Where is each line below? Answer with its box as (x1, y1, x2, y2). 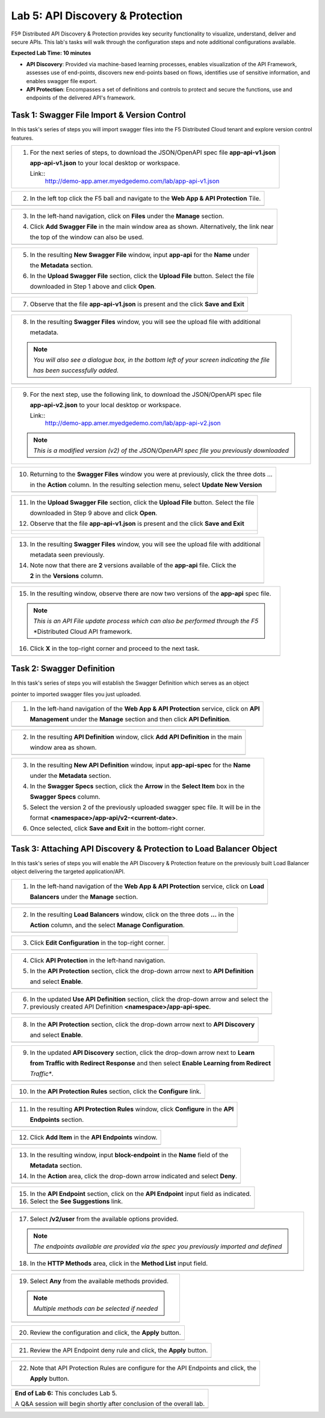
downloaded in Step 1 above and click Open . (29, 282, 156, 290)
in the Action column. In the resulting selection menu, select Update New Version (29, 480, 262, 489)
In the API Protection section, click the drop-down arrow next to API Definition (29, 966, 254, 975)
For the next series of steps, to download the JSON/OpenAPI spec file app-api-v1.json (29, 148, 276, 157)
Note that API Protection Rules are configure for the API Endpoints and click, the (29, 1364, 257, 1372)
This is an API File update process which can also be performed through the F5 (33, 617, 259, 625)
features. (11, 134, 34, 141)
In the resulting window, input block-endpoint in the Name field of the (29, 1151, 229, 1159)
